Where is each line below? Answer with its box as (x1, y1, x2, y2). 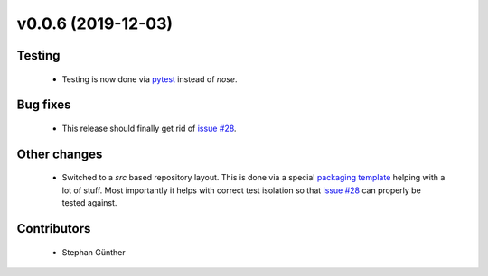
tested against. (61, 198, 117, 208)
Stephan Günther (61, 246, 126, 257)
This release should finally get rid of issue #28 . (61, 123, 237, 133)
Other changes (16, 146, 103, 161)
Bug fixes (16, 97, 71, 113)
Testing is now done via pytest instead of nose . (61, 73, 238, 85)
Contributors (16, 221, 91, 236)
